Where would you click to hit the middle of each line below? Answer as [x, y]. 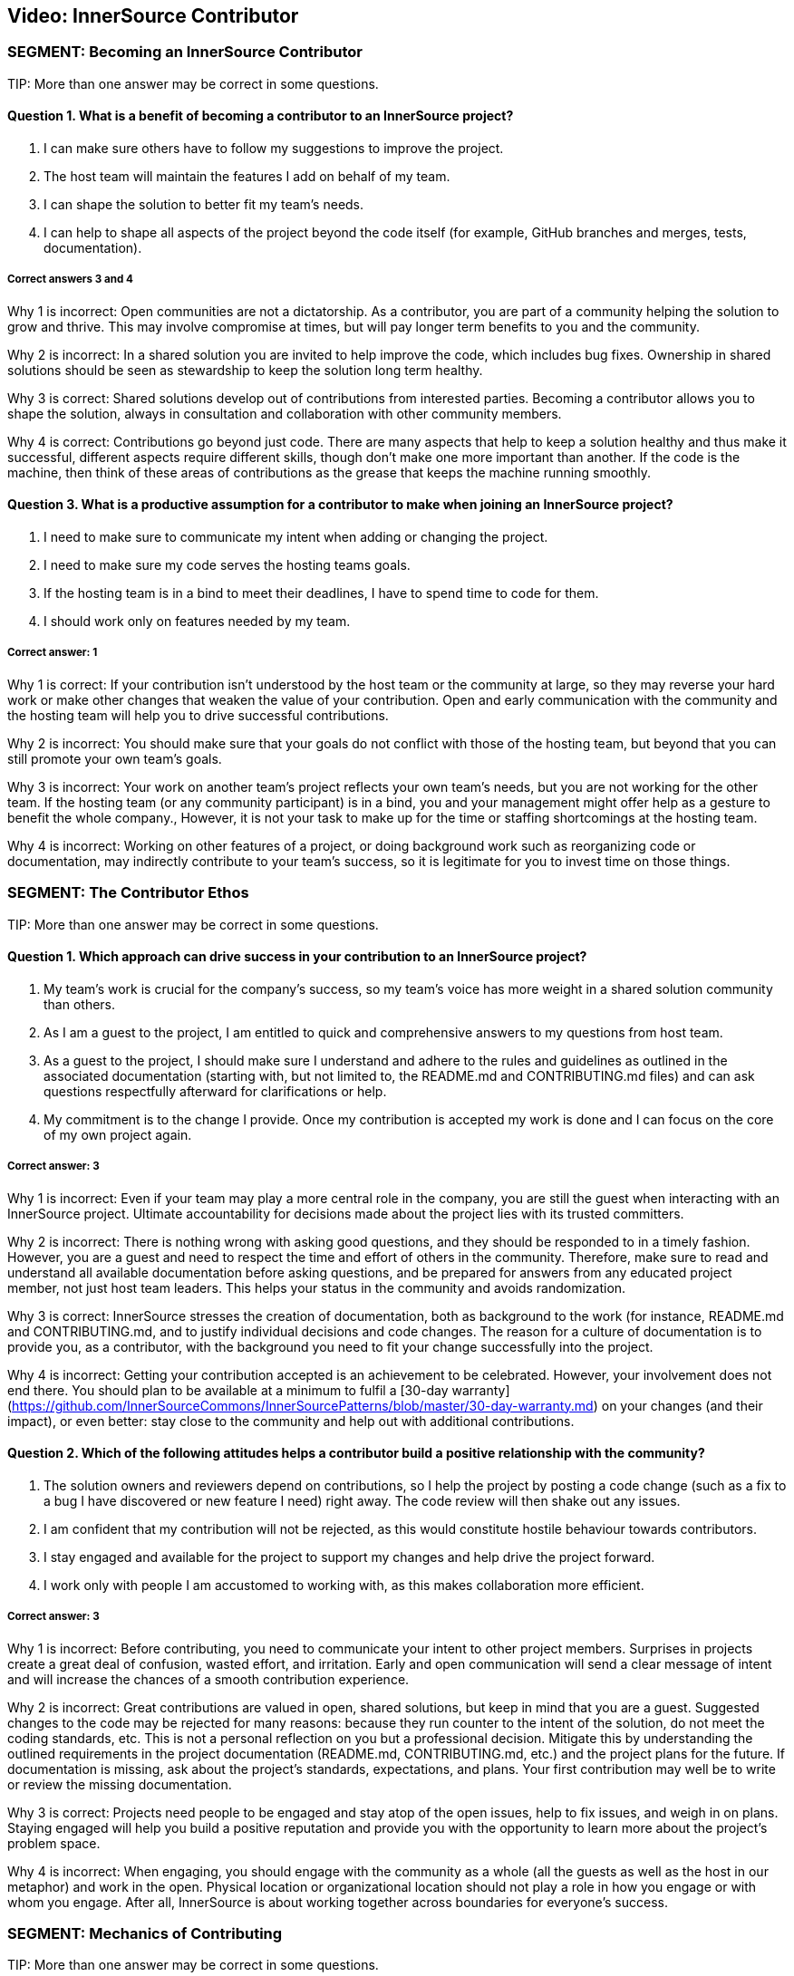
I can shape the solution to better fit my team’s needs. [204, 205]
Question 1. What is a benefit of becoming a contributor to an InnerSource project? [261, 116]
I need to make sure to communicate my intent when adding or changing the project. [296, 537]
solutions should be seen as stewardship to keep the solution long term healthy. [245, 370]
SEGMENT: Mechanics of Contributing [145, 1933]
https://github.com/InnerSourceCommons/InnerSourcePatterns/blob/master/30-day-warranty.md [303, 1405]
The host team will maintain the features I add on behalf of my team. [247, 177]
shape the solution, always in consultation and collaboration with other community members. [285, 413]
